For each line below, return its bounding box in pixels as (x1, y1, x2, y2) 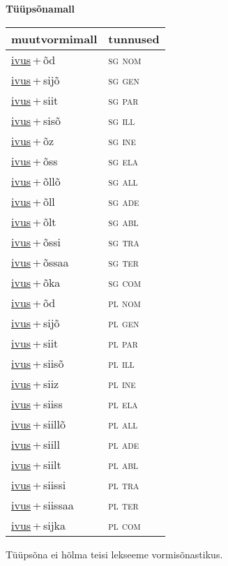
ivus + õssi (11, 233, 61, 250)
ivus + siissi (11, 476, 66, 493)
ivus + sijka (11, 516, 66, 533)
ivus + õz (11, 132, 54, 149)
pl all (108, 415, 138, 432)
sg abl (108, 213, 139, 230)
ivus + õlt (11, 213, 56, 230)
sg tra (108, 233, 139, 250)
